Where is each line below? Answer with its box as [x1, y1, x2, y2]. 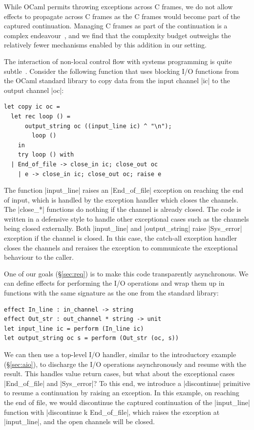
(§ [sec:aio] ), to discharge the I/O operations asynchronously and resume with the [4, 359, 246, 369]
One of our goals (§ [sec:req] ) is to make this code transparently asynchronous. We [4, 268, 249, 278]
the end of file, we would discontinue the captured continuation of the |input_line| [4, 397, 250, 407]
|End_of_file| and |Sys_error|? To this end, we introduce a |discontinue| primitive [4, 378, 250, 388]
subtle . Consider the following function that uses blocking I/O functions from [4, 66, 239, 76]
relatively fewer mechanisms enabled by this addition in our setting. [4, 40, 207, 50]
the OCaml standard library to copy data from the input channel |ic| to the [4, 75, 230, 86]
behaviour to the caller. [4, 252, 74, 262]
